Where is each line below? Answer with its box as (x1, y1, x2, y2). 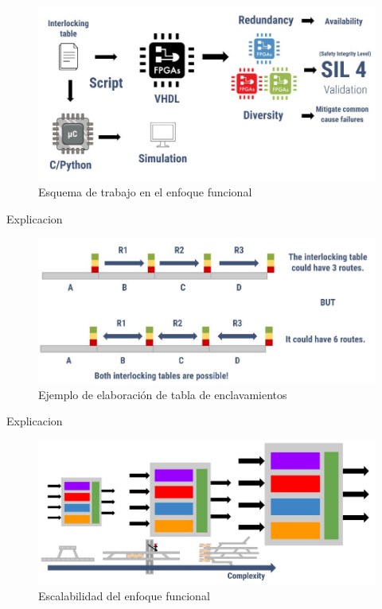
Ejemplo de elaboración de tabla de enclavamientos (38, 386, 287, 402)
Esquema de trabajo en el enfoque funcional (38, 184, 252, 200)
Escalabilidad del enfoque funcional (38, 587, 210, 603)
